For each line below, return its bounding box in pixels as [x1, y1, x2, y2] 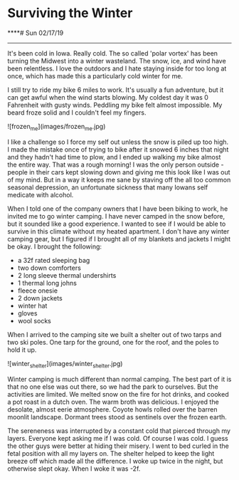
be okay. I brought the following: [7, 242, 102, 251]
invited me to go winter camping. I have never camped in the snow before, [7, 212, 225, 220]
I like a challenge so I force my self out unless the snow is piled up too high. [7, 137, 229, 146]
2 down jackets [17, 293, 63, 302]
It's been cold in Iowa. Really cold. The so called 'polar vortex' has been [7, 48, 218, 58]
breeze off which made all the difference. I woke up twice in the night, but [7, 456, 223, 465]
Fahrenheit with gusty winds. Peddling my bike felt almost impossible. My [7, 100, 223, 109]
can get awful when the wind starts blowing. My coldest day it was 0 [7, 93, 208, 101]
